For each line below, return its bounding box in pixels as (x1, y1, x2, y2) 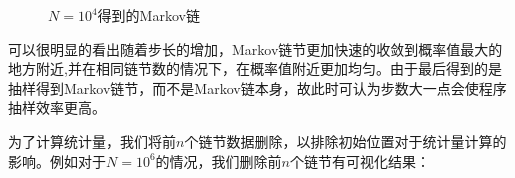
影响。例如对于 (8, 150, 106, 171)
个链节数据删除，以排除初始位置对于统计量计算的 (184, 130, 507, 151)
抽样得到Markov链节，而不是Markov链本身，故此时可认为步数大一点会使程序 (8, 77, 507, 98)
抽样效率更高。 (8, 97, 106, 118)
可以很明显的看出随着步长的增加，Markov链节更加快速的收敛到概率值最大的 (8, 38, 503, 59)
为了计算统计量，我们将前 (8, 130, 176, 151)
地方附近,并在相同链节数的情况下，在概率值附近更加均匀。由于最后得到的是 (8, 58, 502, 79)
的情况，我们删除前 (155, 150, 282, 171)
